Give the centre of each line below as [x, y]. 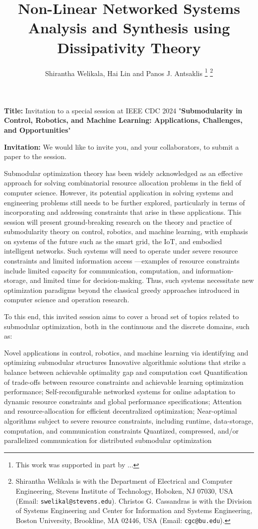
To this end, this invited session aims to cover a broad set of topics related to [122, 316]
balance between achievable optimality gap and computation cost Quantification [126, 372]
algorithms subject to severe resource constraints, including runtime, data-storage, [129, 420]
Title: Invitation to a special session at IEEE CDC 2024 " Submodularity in [123, 110]
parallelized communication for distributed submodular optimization [108, 440]
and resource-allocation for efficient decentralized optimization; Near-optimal [121, 411]
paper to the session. [35, 156]
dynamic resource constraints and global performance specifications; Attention [123, 401]
